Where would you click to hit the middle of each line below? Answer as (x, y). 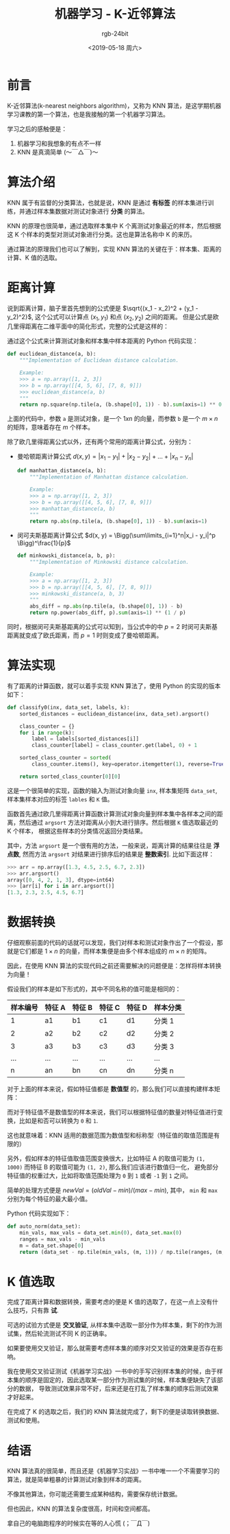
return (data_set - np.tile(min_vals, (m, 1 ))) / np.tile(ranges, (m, (122, 1252)
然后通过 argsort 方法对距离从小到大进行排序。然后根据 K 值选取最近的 (119, 822)
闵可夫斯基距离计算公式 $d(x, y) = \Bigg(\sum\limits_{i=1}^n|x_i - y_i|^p (116, 536)
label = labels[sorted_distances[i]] (85, 739)
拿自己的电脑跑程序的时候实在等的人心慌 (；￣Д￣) (79, 1523)
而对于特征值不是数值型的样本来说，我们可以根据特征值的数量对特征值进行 (112, 1112)
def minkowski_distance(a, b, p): (66, 556)
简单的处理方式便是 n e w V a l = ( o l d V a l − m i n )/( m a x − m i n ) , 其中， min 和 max (112, 1190)
